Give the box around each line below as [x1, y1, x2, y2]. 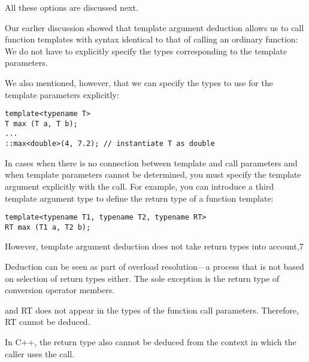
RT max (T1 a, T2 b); [5, 223, 91, 232]
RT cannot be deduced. [5, 315, 90, 328]
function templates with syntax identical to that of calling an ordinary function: [5, 33, 298, 45]
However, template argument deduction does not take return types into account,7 [5, 240, 304, 253]
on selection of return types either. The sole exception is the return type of [5, 272, 280, 284]
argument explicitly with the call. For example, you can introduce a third [5, 180, 274, 192]
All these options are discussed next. [5, 1, 138, 13]
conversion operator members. [5, 284, 115, 296]
